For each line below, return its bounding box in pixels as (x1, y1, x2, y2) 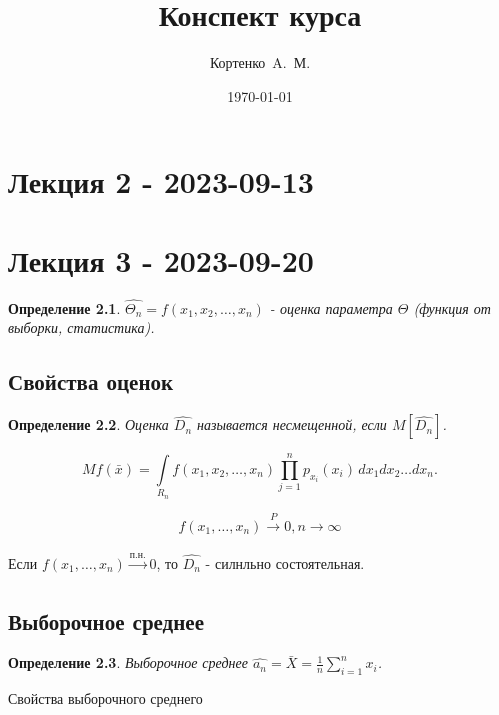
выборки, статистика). (8, 317, 155, 338)
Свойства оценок (8, 366, 174, 397)
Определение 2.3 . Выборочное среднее (8, 652, 248, 673)
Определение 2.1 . (8, 297, 121, 318)
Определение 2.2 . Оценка (8, 414, 169, 435)
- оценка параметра (269, 297, 393, 318)
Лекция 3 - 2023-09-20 (8, 239, 314, 280)
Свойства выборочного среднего (8, 688, 203, 709)
